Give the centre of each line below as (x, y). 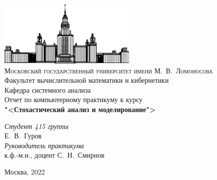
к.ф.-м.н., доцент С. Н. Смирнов (55, 155)
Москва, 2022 (25, 172)
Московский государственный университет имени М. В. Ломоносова (109, 70)
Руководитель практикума (44, 145)
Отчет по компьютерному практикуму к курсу (74, 99)
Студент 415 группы (37, 126)
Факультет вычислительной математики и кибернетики (87, 80)
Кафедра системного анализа (48, 90)
